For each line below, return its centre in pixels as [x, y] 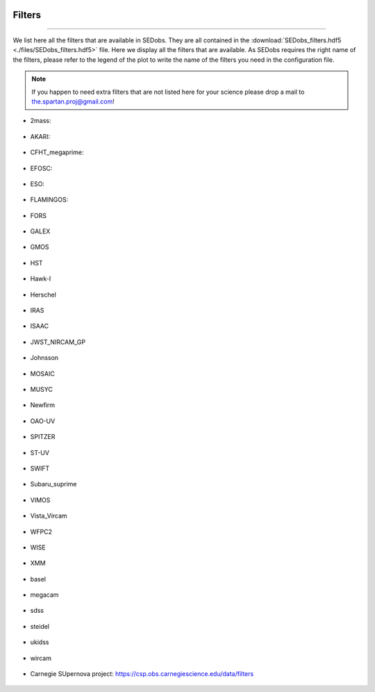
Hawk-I [41, 279]
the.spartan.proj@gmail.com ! [73, 101]
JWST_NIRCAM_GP [58, 342]
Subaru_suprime [53, 484]
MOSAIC [42, 373]
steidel [40, 626]
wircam [41, 658]
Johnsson [44, 358]
